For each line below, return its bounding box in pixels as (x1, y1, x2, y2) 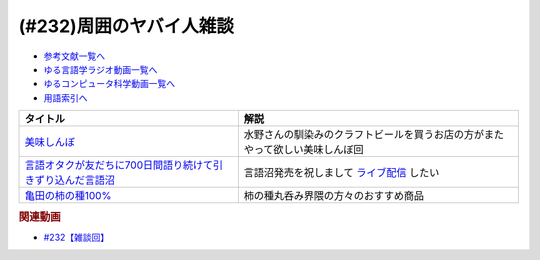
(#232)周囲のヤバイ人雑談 (18, 15, 235, 37)
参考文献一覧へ (43, 50, 105, 62)
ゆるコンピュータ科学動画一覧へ (43, 78, 175, 90)
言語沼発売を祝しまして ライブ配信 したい (243, 166, 440, 180)
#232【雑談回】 (43, 231, 110, 243)
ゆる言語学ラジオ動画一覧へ (43, 63, 158, 75)
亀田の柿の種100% (24, 189, 112, 203)
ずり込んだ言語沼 (34, 173, 115, 187)
